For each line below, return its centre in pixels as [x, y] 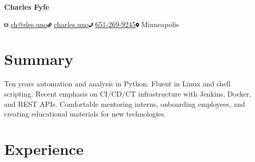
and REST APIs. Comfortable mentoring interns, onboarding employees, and [125, 103]
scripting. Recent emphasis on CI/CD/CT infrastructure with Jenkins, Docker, [128, 93]
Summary [39, 59]
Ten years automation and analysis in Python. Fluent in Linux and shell [118, 84]
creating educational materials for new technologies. [85, 114]
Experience [44, 148]
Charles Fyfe [27, 7]
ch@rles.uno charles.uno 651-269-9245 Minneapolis [95, 24]
